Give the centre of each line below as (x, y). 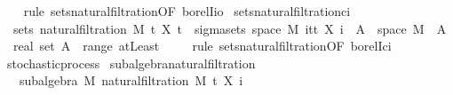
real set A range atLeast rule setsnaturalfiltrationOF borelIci (202, 46)
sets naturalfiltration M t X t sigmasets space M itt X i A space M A (230, 28)
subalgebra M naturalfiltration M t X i (131, 80)
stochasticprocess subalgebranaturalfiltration (131, 63)
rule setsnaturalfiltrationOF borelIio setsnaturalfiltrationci (187, 11)
